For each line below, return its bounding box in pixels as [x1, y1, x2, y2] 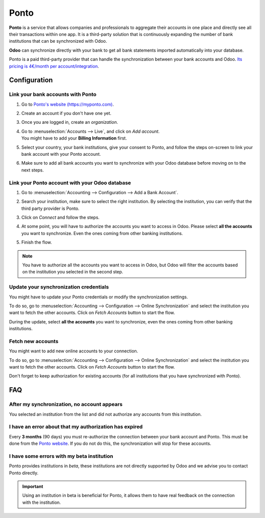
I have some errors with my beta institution [9, 453, 113, 460]
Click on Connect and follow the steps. [21, 214, 100, 221]
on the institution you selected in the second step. [22, 269, 124, 275]
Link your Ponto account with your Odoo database [9, 179, 131, 186]
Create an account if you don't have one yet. [21, 111, 111, 116]
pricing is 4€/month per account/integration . [9, 63, 99, 69]
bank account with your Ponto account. [21, 151, 101, 157]
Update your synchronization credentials [9, 284, 109, 290]
